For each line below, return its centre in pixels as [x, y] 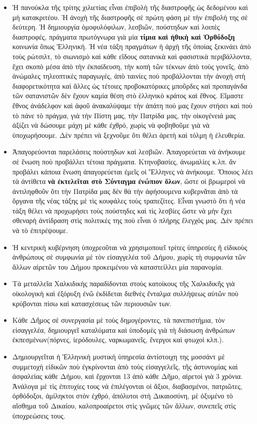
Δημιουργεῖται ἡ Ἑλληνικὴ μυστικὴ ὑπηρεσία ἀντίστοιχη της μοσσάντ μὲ [118, 356]
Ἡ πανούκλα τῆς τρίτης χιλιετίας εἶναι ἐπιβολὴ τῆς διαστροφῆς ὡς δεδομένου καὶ [130, 7]
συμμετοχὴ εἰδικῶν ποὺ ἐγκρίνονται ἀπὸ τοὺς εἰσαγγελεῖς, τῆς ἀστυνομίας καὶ [125, 366]
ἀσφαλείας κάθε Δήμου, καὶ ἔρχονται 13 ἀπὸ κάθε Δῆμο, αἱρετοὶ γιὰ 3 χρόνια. [127, 376]
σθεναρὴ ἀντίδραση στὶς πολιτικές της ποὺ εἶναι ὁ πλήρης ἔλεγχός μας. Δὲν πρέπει [133, 220]
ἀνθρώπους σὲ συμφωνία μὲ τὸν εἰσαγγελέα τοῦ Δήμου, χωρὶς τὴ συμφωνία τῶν [129, 257]
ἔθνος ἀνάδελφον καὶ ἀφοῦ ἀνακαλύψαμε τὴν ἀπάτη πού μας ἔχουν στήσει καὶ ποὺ [132, 105]
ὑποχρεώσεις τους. [39, 415]
